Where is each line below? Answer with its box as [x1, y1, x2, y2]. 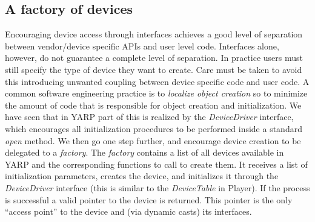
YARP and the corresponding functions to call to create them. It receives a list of [5, 157, 308, 170]
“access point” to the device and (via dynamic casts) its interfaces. [5, 205, 252, 218]
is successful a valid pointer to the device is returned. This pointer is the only [5, 193, 293, 206]
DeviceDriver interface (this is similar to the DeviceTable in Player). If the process [5, 181, 310, 194]
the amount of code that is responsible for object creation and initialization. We [5, 98, 302, 111]
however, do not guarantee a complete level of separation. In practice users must [5, 51, 303, 64]
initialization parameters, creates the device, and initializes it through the [5, 170, 279, 182]
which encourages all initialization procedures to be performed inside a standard [5, 122, 302, 135]
